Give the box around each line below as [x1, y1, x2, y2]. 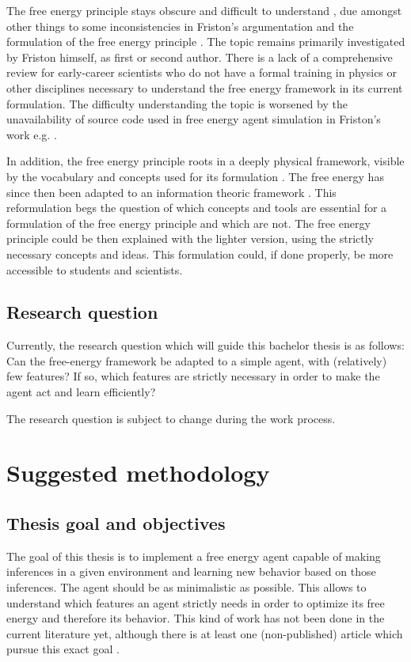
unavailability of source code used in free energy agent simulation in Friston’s [6, 111, 381, 127]
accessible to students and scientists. [6, 261, 183, 278]
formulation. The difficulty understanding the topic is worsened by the [6, 95, 348, 112]
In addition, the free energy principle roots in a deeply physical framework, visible [6, 153, 405, 169]
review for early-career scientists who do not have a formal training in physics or [6, 64, 398, 81]
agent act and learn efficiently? [6, 384, 156, 400]
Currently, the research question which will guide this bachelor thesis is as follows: [6, 337, 405, 354]
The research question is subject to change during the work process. [6, 410, 336, 426]
